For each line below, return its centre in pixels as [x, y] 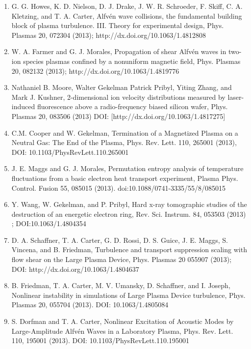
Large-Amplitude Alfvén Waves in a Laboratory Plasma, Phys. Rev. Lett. [122, 331]
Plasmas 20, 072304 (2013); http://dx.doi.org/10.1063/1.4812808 [109, 35]
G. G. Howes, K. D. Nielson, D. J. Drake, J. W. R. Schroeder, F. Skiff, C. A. [127, 6]
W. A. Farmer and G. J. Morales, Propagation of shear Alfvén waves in [119, 51]
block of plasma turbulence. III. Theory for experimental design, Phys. [118, 25]
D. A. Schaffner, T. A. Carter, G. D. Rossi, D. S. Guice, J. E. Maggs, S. [120, 240]
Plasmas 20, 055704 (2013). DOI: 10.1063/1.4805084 [90, 305]
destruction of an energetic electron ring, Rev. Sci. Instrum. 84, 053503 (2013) [129, 214]
